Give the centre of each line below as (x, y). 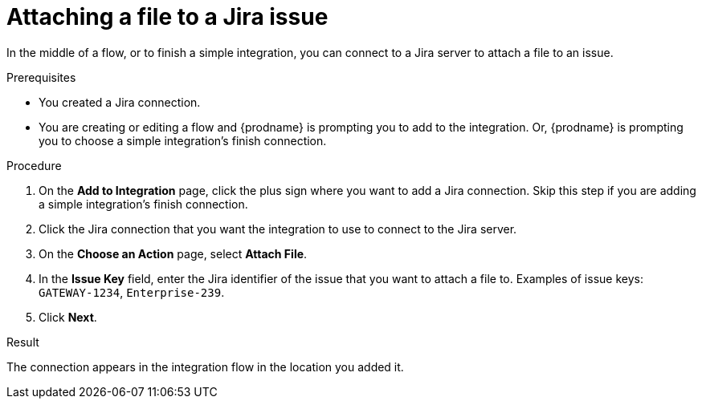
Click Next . (68, 317)
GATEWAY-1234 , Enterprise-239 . (132, 292)
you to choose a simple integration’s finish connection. (183, 140)
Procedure (34, 165)
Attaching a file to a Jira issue (167, 17)
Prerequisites (41, 77)
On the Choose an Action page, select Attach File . (173, 253)
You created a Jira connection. (120, 102)
